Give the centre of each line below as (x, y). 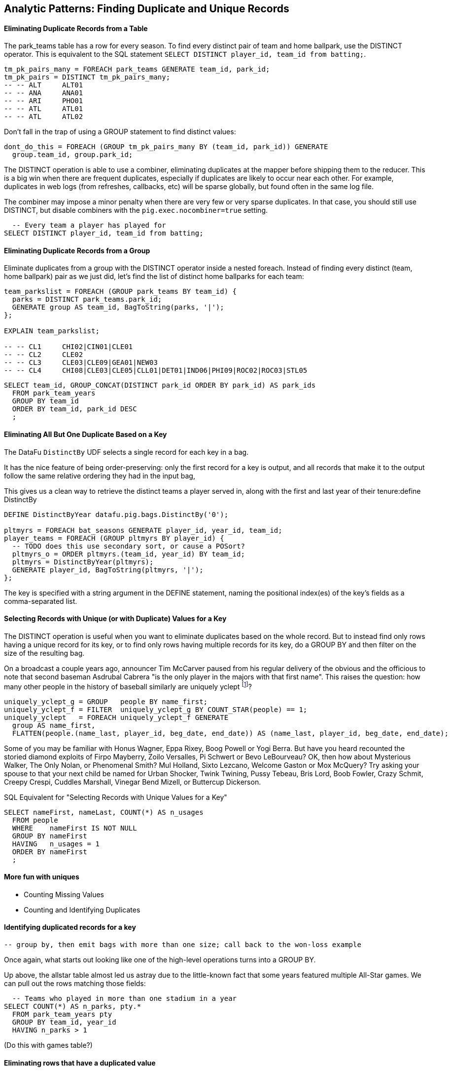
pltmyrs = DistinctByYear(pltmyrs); (83, 562)
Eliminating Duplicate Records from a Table (76, 28)
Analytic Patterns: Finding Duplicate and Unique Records (147, 9)
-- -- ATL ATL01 (44, 109)
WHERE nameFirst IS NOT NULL (74, 828)
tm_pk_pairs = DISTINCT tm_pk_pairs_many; (87, 77)
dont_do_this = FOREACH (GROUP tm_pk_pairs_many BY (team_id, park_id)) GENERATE (166, 147)
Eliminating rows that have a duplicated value (80, 1063)
